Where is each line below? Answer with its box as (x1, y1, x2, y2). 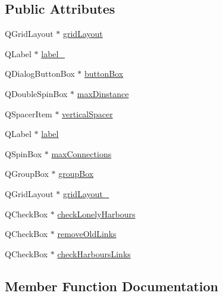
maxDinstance (77, 87, 129, 99)
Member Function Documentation (5, 276, 219, 295)
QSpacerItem (5, 107, 52, 120)
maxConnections (51, 147, 112, 160)
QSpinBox (5, 147, 42, 160)
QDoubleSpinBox (5, 87, 68, 99)
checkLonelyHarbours (57, 207, 136, 220)
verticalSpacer (62, 107, 113, 120)
